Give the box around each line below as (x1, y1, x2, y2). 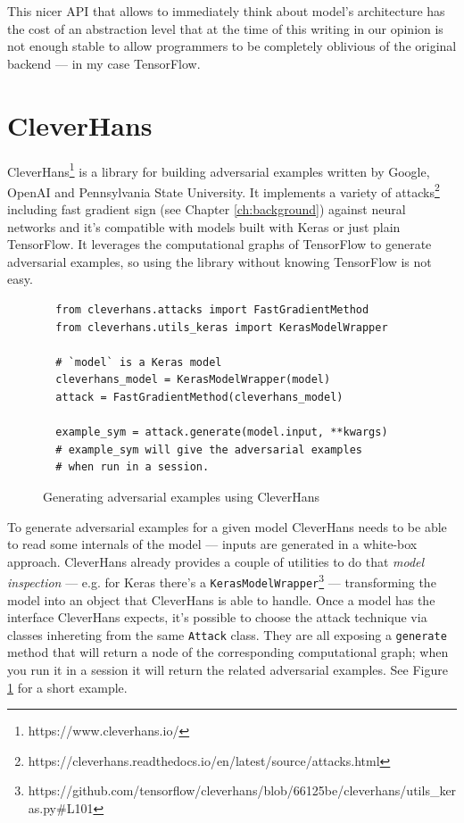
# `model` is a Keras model (55, 355, 222, 369)
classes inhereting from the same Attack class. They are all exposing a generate (7, 625, 447, 644)
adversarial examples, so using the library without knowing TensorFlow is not (7, 252, 432, 270)
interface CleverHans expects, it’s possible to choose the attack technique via (7, 608, 427, 627)
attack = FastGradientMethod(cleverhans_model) (55, 390, 344, 403)
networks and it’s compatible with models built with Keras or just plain (7, 217, 401, 236)
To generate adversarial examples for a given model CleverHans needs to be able (7, 517, 447, 536)
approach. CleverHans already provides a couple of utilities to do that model (7, 552, 425, 570)
